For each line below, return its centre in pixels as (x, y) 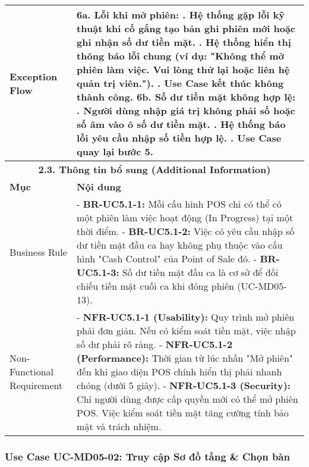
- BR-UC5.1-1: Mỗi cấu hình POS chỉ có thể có (179, 204)
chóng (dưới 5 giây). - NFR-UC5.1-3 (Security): (184, 385)
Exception (34, 76)
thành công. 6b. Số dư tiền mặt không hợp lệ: (186, 97)
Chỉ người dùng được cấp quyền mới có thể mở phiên (187, 399)
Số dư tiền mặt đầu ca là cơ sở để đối (200, 272)
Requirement (36, 385)
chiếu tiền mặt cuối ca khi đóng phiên (155, 286)
